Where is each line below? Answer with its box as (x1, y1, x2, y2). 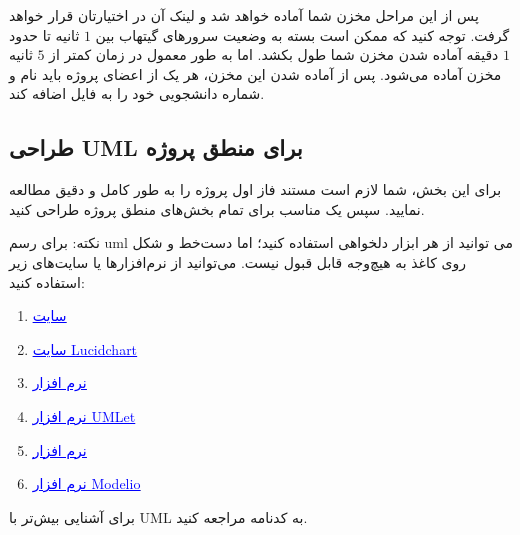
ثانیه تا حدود (9, 24, 80, 45)
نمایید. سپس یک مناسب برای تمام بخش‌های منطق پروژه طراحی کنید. (9, 198, 425, 219)
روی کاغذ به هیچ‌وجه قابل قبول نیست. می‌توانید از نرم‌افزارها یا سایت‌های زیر (9, 251, 467, 272)
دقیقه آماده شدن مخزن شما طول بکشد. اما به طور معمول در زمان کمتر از (49, 44, 499, 65)
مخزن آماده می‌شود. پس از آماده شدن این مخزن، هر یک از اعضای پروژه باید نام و (9, 63, 502, 84)
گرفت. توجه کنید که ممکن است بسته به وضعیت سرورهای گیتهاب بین (95, 24, 510, 45)
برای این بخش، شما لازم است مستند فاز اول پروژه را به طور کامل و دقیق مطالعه (9, 179, 502, 200)
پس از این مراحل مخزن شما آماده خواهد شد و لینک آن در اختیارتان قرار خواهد (9, 5, 479, 25)
